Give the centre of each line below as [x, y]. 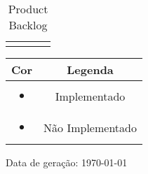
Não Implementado [90, 128]
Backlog [28, 25]
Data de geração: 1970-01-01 [67, 162]
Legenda [90, 70]
